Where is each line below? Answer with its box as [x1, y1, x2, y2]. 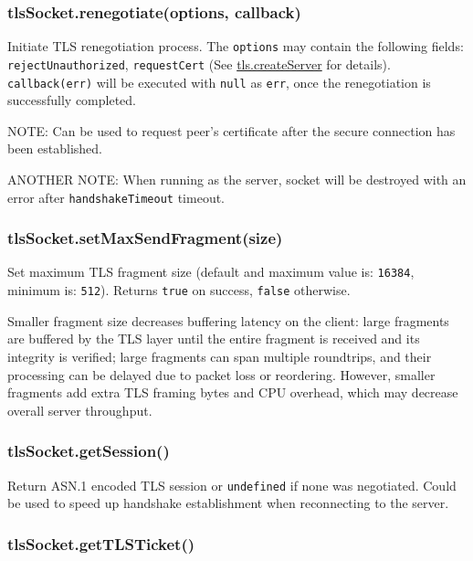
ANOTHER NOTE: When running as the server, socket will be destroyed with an [7, 169, 467, 188]
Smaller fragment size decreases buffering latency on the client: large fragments [7, 311, 449, 330]
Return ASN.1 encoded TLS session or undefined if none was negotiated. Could [7, 475, 457, 494]
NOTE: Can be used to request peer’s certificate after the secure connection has [7, 121, 456, 140]
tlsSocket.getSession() [7, 439, 170, 462]
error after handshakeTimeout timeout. [7, 187, 225, 206]
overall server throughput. [7, 400, 152, 419]
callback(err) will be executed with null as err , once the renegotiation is [7, 72, 431, 91]
